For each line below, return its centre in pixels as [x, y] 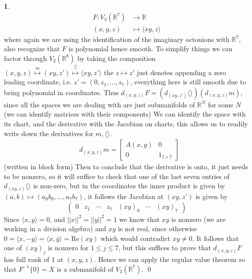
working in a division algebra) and [55, 229]
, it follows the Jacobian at [124, 196]
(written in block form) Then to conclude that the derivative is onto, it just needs [126, 167]
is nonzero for [68, 248]
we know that [139, 219]
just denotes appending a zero [181, 72]
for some [221, 104]
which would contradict [136, 238]
